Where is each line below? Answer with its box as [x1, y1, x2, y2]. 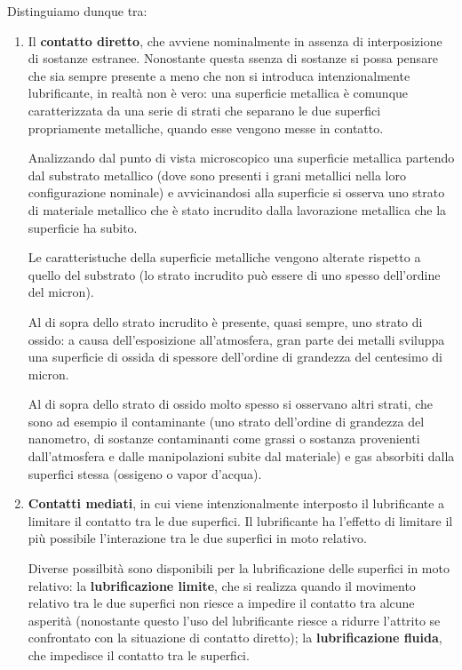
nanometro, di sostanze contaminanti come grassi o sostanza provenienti [28, 429, 420, 448]
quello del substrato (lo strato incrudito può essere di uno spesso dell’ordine [28, 265, 441, 283]
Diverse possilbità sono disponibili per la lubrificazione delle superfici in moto [28, 559, 450, 578]
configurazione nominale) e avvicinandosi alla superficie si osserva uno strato [28, 183, 445, 202]
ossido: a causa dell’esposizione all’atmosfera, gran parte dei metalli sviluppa [28, 330, 445, 348]
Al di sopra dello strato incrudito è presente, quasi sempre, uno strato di [28, 312, 423, 331]
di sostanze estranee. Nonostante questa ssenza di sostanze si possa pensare [28, 49, 438, 68]
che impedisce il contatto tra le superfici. [28, 646, 250, 664]
